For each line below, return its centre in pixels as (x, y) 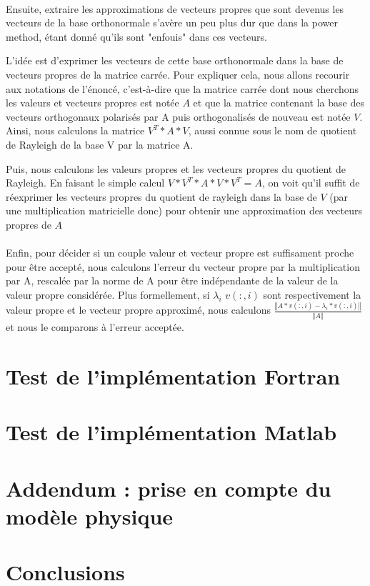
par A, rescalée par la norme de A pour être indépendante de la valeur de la (172, 280)
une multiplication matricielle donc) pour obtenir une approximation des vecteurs (184, 210)
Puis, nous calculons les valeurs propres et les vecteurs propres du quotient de (176, 168)
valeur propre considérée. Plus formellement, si (108, 294)
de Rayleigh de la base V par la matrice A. (100, 144)
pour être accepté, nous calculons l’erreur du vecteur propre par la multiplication (183, 266)
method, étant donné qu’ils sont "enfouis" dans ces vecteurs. (137, 36)
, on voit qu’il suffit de (311, 183)
